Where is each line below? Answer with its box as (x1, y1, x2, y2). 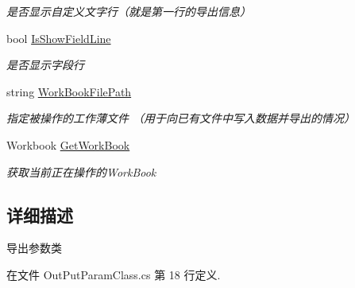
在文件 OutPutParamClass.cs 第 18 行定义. (6, 266, 221, 282)
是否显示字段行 (6, 56, 84, 73)
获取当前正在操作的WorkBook (6, 163, 156, 180)
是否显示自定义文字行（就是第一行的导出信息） (6, 3, 251, 19)
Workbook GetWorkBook (6, 136, 130, 153)
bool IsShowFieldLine (6, 29, 111, 46)
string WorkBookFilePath (6, 83, 132, 99)
